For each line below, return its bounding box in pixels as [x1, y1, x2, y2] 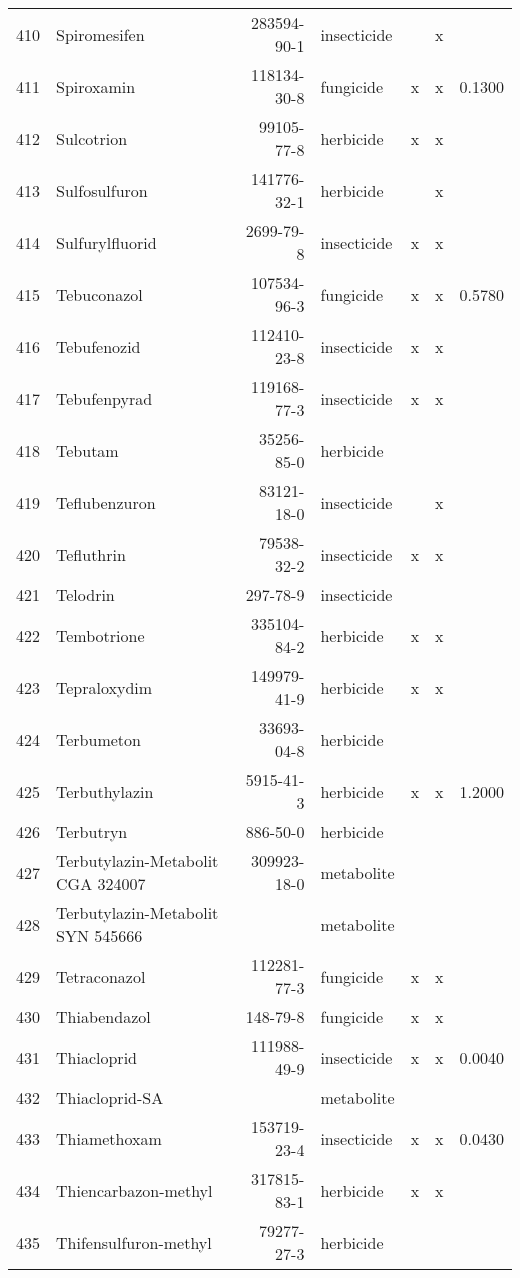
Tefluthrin [56, 542, 126, 566]
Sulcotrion [56, 126, 128, 150]
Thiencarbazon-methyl [56, 1178, 213, 1202]
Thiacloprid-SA [56, 1086, 164, 1109]
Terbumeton [56, 727, 141, 751]
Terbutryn [56, 820, 128, 843]
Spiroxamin [56, 74, 136, 98]
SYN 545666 [56, 924, 143, 947]
